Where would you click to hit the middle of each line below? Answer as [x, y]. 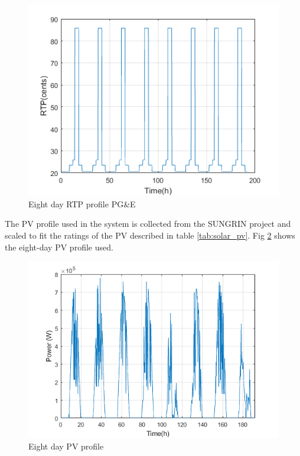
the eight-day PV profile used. [59, 247]
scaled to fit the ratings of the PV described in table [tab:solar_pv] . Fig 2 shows [150, 235]
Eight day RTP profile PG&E [82, 203]
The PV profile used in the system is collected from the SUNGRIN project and [148, 224]
